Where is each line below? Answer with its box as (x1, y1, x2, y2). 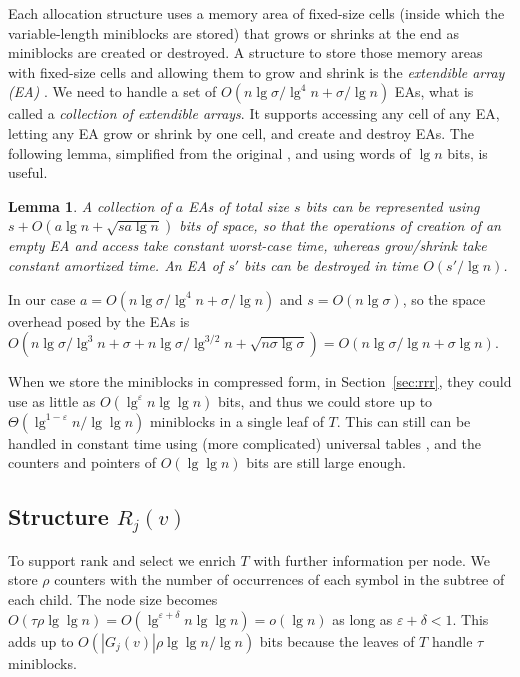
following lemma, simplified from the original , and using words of (8, 142, 411, 163)
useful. (8, 162, 48, 183)
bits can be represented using (305, 195, 480, 216)
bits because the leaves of (259, 630, 415, 651)
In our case (8, 288, 76, 309)
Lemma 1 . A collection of (8, 195, 171, 216)
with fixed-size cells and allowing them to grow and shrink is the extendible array (8, 61, 505, 82)
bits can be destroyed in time (244, 254, 419, 275)
